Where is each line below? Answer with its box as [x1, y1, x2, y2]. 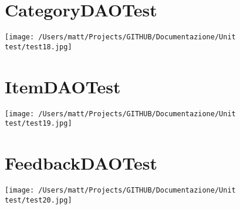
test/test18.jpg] [5, 42, 72, 51]
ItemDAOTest [5, 74, 121, 98]
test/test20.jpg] [5, 195, 72, 204]
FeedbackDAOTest [5, 151, 158, 175]
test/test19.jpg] [5, 119, 72, 128]
